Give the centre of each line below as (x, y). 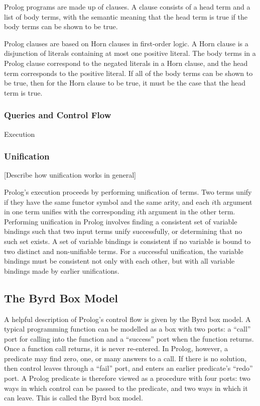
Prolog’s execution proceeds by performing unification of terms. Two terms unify (128, 191)
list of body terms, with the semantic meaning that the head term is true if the (126, 16)
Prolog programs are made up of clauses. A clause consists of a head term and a (127, 7)
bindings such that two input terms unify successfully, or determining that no (123, 231)
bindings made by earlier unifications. (62, 270)
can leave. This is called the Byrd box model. (74, 398)
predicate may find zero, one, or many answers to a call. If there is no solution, (125, 358)
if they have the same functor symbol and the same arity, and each (107, 201)
